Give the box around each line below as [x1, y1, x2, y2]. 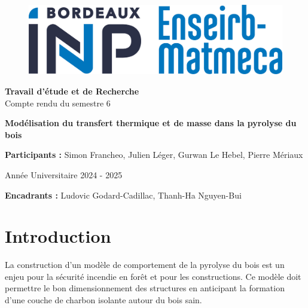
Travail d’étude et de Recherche [5, 84, 139, 97]
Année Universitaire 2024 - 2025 [5, 168, 123, 181]
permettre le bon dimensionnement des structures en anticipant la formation [5, 282, 285, 294]
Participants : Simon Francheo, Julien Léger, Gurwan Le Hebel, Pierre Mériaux [5, 148, 303, 161]
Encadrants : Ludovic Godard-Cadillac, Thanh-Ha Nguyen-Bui [5, 188, 242, 201]
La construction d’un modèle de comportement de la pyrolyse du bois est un [5, 258, 285, 271]
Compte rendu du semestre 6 [5, 96, 111, 109]
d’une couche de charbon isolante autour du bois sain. [5, 294, 202, 306]
